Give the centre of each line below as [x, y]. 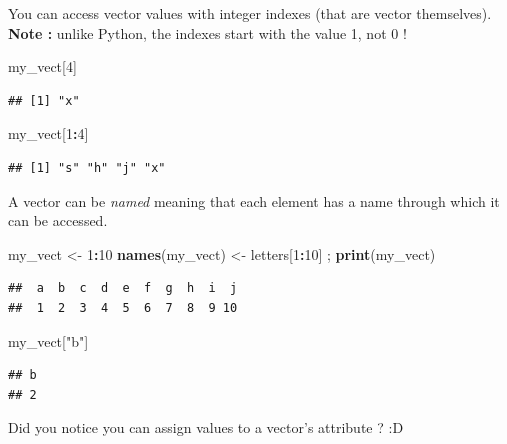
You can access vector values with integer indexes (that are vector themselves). [250, 13]
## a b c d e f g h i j [123, 288]
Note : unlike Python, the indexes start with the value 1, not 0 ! [207, 32]
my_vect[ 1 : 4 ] [48, 133]
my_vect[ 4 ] [42, 66]
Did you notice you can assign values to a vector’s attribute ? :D [206, 427]
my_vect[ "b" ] [48, 340]
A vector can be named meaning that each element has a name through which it [254, 200]
